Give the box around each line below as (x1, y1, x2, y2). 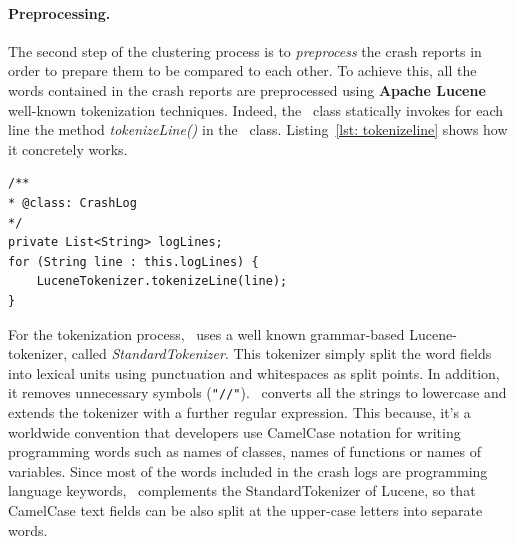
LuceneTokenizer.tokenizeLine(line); (36, 274, 288, 289)
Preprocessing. (8, 2, 111, 23)
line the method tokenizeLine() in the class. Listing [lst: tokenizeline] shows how (8, 119, 508, 140)
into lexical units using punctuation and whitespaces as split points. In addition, (8, 362, 500, 383)
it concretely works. (8, 138, 128, 159)
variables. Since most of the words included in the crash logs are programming (8, 460, 488, 481)
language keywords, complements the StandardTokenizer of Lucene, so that (8, 480, 476, 501)
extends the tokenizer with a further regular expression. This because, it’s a (8, 401, 471, 422)
